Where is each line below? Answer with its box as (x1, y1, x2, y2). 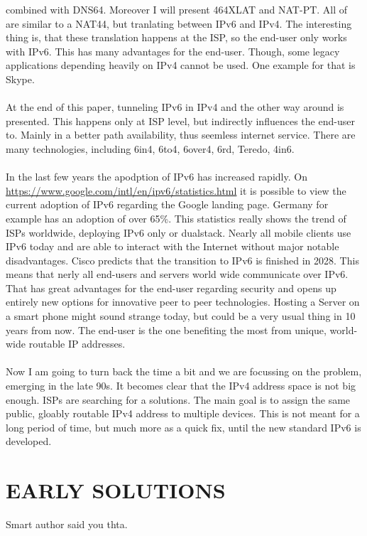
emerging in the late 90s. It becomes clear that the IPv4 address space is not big (6, 378, 356, 393)
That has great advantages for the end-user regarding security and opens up (6, 280, 336, 295)
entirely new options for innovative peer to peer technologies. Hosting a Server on (6, 294, 360, 309)
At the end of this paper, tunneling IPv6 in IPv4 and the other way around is (6, 100, 344, 114)
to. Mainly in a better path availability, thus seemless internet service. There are (6, 127, 356, 142)
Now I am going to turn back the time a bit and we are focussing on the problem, (6, 364, 362, 379)
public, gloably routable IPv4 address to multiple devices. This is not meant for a (6, 406, 360, 421)
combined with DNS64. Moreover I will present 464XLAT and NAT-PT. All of (6, 2, 348, 16)
